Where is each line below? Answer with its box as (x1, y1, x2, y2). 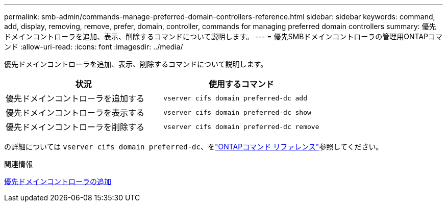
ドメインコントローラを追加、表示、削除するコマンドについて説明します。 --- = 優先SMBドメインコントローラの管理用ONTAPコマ (4, 32, 443, 41)
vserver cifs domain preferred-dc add (163, 94, 308, 102)
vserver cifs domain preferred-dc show (163, 108, 311, 116)
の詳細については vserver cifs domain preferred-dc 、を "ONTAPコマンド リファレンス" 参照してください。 (4, 142, 383, 151)
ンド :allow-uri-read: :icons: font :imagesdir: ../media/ (4, 42, 183, 51)
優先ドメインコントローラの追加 (4, 177, 111, 186)
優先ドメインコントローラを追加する (6, 93, 145, 104)
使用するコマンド (208, 79, 274, 89)
